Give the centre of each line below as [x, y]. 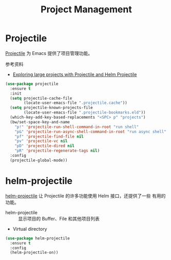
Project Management [86, 10]
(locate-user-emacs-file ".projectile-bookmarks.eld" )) [85, 113]
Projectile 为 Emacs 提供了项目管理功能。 [49, 53]
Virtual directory [30, 229]
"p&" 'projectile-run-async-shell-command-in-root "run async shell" [91, 132]
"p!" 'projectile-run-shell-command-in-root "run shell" [77, 127]
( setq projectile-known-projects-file [52, 108]
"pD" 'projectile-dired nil [44, 146]
